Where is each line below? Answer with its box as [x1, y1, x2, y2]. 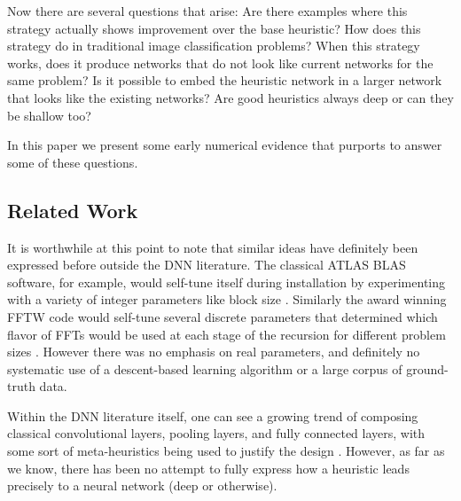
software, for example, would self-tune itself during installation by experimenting [7, 272, 446, 291]
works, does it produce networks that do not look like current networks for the [7, 53, 434, 72]
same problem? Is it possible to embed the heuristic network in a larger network [7, 71, 442, 90]
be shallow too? [7, 106, 91, 124]
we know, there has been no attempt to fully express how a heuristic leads [7, 458, 410, 477]
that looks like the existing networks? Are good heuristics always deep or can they [7, 88, 454, 106]
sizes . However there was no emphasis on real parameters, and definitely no [7, 342, 420, 361]
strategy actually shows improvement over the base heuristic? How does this [7, 19, 421, 37]
